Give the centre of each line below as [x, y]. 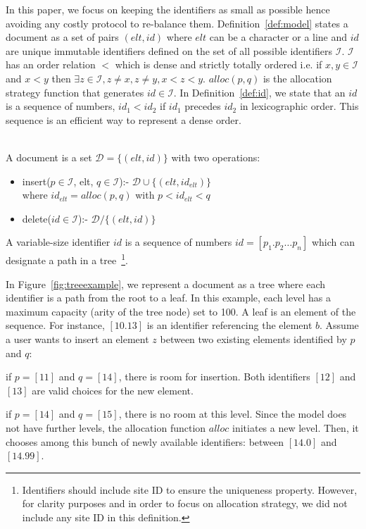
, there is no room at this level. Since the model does [233, 414]
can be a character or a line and [278, 37]
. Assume [339, 325]
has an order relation [51, 64]
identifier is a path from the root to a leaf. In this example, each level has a [168, 298]
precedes [203, 106]
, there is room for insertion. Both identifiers [214, 376]
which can [333, 242]
